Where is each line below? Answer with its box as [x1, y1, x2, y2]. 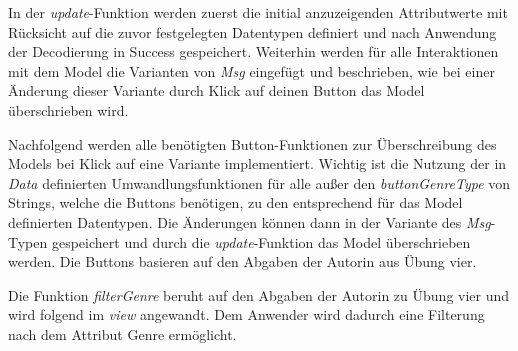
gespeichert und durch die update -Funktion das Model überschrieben [51, 231, 471, 252]
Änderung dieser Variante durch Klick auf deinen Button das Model [8, 80, 425, 101]
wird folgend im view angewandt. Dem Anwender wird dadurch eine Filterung [8, 304, 485, 325]
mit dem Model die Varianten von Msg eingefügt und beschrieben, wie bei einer [8, 60, 495, 81]
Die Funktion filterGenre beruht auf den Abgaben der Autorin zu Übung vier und [8, 284, 510, 305]
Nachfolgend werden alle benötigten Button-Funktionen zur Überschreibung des [8, 133, 497, 154]
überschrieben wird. [8, 99, 129, 120]
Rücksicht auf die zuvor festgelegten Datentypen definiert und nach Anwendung [8, 21, 497, 42]
